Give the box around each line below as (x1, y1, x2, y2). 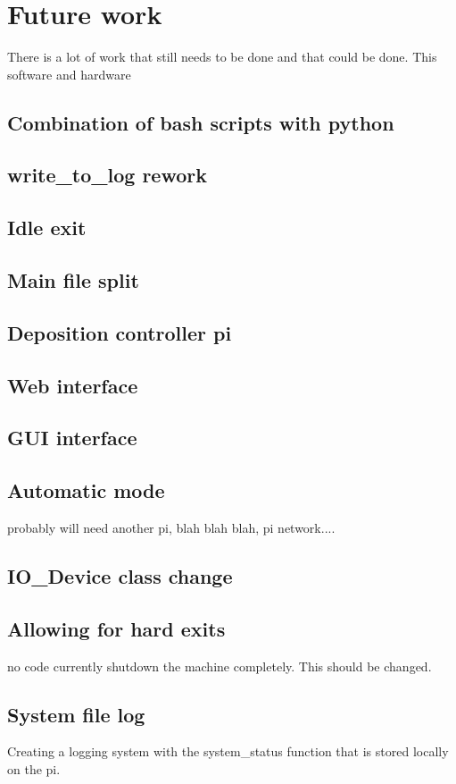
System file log (7, 700, 145, 728)
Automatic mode (7, 476, 165, 504)
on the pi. (7, 759, 61, 778)
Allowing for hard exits (7, 614, 226, 642)
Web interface (7, 371, 138, 399)
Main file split (7, 266, 139, 294)
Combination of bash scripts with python (7, 108, 394, 136)
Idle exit (7, 214, 87, 241)
